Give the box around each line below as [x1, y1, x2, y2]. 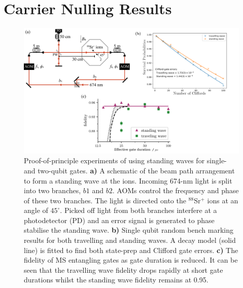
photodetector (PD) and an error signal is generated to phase [24, 214, 215, 225]
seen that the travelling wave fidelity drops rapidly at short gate [24, 264, 223, 275]
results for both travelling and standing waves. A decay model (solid [24, 235, 236, 245]
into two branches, [24, 185, 81, 196]
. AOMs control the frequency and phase [112, 185, 239, 196]
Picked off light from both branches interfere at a [64, 205, 217, 215]
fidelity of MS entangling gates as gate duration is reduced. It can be [24, 255, 238, 265]
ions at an [207, 195, 238, 205]
